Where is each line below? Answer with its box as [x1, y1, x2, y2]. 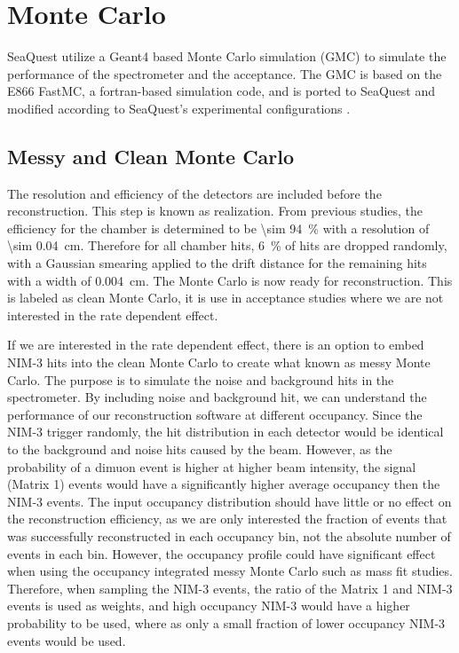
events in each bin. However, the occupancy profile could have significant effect [7, 544, 436, 563]
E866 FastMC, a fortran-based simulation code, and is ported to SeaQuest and [7, 82, 435, 100]
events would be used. [7, 631, 126, 649]
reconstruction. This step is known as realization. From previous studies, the [7, 201, 423, 220]
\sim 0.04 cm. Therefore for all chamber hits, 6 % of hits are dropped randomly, [7, 236, 447, 255]
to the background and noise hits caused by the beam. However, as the [7, 440, 392, 459]
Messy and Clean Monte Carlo [7, 142, 295, 169]
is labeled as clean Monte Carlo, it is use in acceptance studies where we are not [7, 288, 444, 307]
